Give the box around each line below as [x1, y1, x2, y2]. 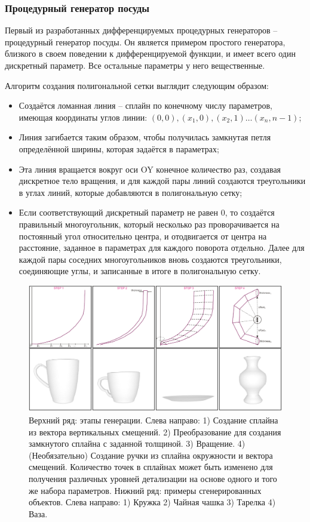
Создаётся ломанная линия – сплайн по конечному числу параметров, [19, 99, 272, 112]
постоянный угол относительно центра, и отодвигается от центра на [19, 229, 267, 242]
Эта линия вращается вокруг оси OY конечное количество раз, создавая [19, 162, 281, 175]
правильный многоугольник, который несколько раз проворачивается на [19, 217, 280, 230]
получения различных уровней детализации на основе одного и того [29, 472, 277, 485]
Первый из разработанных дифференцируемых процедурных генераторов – [5, 24, 278, 36]
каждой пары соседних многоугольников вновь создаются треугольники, [19, 253, 282, 265]
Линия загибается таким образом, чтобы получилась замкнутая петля [19, 131, 271, 143]
